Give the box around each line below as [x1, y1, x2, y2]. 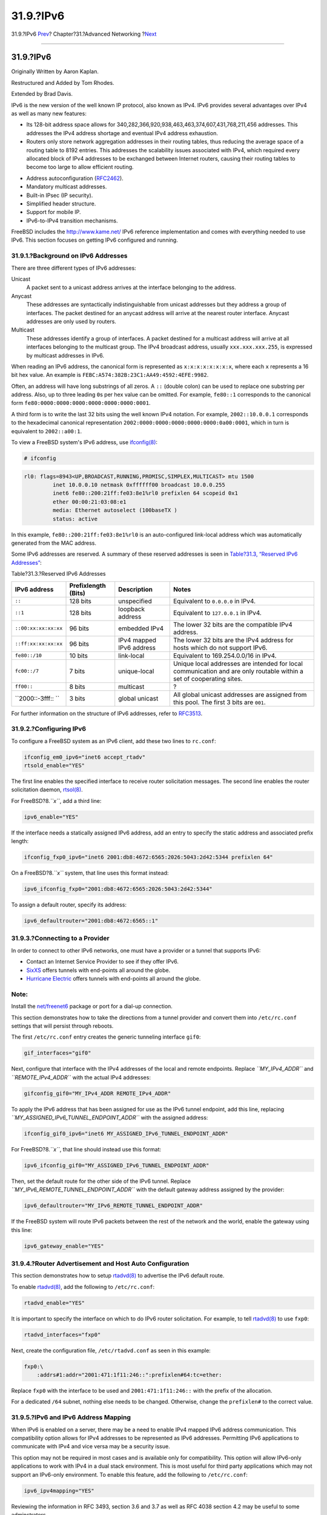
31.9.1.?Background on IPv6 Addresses [11, 251, 128, 260]
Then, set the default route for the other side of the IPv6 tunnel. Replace [11, 1177, 191, 1185]
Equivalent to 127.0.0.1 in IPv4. [173, 608, 262, 617]
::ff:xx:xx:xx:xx [15, 641, 63, 647]
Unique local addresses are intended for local [173, 659, 303, 668]
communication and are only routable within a [173, 667, 304, 675]
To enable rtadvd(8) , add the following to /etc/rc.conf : [11, 1283, 154, 1290]
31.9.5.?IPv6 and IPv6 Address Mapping [11, 1413, 131, 1422]
